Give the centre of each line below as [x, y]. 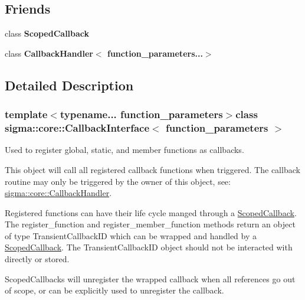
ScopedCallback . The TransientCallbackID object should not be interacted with [149, 247]
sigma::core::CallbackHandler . [58, 193]
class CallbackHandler [49, 53]
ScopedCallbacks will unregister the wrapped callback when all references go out [150, 278]
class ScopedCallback [47, 33]
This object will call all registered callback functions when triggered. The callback [152, 169]
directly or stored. [37, 259]
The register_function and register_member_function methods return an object [150, 224]
